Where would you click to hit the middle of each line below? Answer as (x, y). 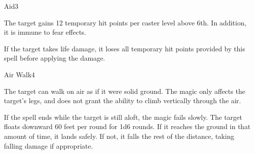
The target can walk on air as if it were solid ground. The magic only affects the (125, 91)
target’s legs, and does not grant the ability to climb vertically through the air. (123, 100)
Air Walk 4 (20, 74)
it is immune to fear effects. (45, 32)
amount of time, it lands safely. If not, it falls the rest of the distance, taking (119, 136)
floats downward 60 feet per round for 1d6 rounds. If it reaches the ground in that (127, 126)
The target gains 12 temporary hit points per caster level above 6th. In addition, (125, 22)
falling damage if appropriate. (49, 145)
